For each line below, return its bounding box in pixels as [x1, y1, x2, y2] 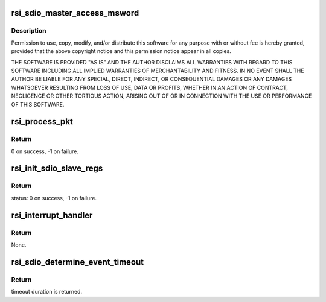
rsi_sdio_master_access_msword [11, 8, 139, 18]
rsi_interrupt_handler [11, 210, 93, 220]
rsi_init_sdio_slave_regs [11, 163, 103, 174]
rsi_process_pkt [11, 116, 74, 127]
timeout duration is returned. [11, 288, 83, 295]
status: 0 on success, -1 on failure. [11, 194, 97, 201]
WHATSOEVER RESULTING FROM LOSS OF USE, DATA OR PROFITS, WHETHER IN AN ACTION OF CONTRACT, [11, 84, 288, 91]
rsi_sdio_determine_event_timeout [11, 257, 144, 267]
